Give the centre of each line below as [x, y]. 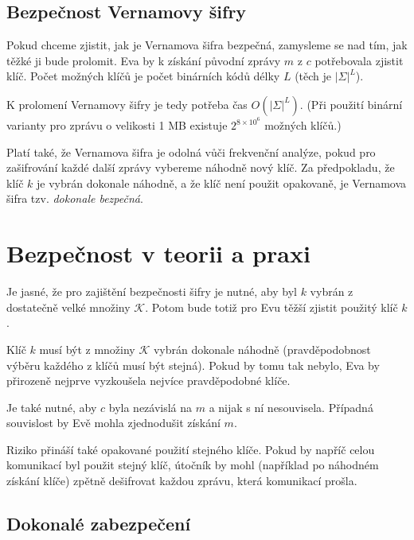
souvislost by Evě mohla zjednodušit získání [113, 423]
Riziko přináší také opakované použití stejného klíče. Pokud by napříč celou [191, 449]
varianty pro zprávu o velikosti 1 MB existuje [117, 125]
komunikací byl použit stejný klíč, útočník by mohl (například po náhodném [193, 465]
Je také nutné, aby [52, 407]
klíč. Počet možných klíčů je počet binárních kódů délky [143, 76]
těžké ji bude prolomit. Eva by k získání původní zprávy [144, 60]
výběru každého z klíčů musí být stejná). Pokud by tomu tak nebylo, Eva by [193, 365]
